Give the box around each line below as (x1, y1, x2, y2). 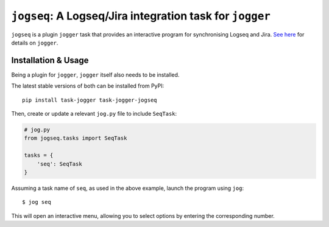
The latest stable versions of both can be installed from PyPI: (11, 82, 164, 89)
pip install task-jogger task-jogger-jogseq (22, 96, 158, 103)
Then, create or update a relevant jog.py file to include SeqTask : (11, 110, 177, 117)
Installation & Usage (11, 55, 89, 65)
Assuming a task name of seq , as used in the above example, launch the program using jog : (11, 184, 244, 192)
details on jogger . (11, 39, 58, 46)
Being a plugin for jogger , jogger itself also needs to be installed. (11, 71, 180, 79)
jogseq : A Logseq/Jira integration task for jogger (11, 9, 271, 23)
